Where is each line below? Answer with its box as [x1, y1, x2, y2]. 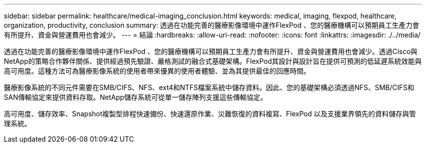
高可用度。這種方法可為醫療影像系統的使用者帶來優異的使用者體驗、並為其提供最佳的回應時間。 [4, 67, 310, 75]
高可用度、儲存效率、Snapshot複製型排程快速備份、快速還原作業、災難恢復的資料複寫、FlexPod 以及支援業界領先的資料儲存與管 [4, 110, 416, 118]
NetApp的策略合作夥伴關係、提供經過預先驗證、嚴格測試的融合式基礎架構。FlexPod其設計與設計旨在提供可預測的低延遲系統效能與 [4, 57, 422, 65]
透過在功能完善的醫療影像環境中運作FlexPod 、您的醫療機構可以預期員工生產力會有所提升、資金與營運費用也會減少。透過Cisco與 [4, 47, 418, 55]
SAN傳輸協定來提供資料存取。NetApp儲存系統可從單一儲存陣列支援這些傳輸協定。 [4, 93, 267, 101]
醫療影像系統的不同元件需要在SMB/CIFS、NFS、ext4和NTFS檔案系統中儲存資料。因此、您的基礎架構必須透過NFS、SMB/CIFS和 [4, 83, 414, 92]
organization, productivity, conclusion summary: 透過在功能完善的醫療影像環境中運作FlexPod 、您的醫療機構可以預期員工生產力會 [4, 21, 419, 29]
